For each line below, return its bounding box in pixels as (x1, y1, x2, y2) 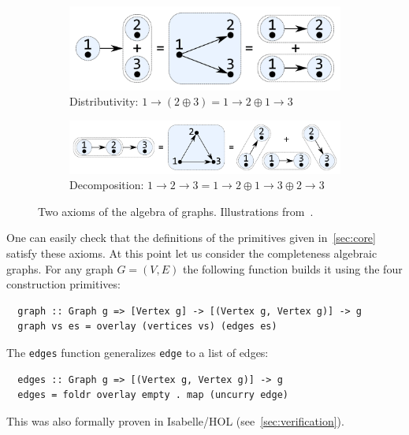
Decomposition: (69, 177, 144, 193)
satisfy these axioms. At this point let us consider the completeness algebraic (6, 244, 377, 261)
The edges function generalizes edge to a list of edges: (6, 344, 269, 360)
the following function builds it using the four (182, 260, 403, 277)
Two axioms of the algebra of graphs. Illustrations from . (38, 203, 314, 219)
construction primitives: (6, 276, 121, 292)
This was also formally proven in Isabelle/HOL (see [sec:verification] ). (6, 412, 344, 429)
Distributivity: (69, 93, 139, 110)
